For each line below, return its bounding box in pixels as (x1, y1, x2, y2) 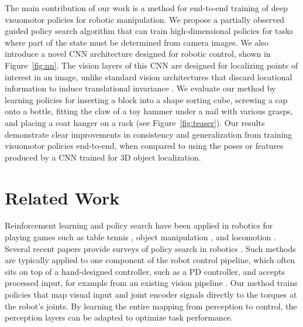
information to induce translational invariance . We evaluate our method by (5, 82, 276, 94)
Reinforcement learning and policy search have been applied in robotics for (5, 219, 273, 231)
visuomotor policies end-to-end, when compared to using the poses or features (5, 139, 284, 152)
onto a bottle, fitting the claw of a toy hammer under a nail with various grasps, (5, 105, 293, 117)
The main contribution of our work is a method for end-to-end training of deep (5, 2, 288, 13)
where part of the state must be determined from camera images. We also (5, 36, 268, 48)
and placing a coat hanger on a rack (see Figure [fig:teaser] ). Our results (5, 116, 265, 128)
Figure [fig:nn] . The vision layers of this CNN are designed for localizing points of (5, 59, 298, 71)
